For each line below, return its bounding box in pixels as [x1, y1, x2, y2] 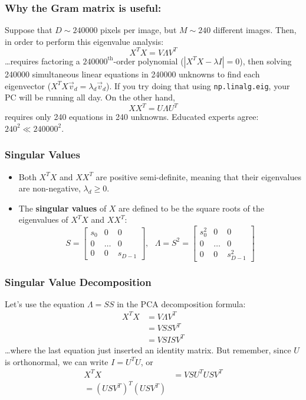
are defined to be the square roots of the [119, 201, 264, 214]
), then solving [239, 54, 292, 67]
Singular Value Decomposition [5, 274, 152, 289]
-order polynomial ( [113, 54, 184, 67]
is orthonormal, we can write [5, 355, 108, 368]
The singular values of [18, 201, 107, 214]
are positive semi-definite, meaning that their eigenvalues [96, 170, 301, 183]
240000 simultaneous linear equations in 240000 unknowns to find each [5, 67, 260, 80]
